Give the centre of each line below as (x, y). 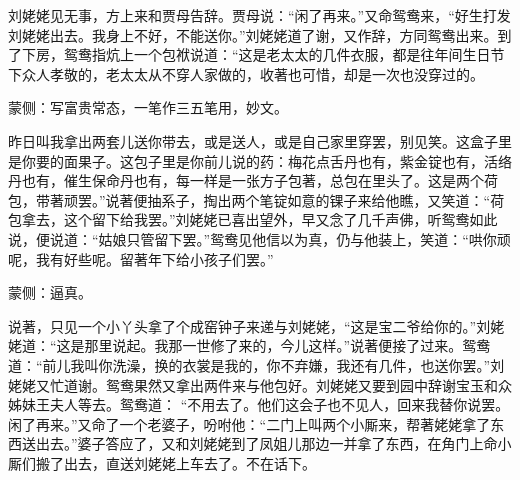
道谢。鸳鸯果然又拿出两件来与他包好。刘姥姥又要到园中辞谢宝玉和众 (287, 384)
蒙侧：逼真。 (50, 292)
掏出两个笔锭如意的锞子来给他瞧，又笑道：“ (347, 199)
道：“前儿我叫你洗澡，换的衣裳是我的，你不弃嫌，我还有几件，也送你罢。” (249, 364)
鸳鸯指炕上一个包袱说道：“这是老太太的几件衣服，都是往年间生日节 (284, 54)
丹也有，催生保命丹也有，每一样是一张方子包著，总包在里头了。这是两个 (246, 180)
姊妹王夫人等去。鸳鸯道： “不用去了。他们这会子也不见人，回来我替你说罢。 (259, 404)
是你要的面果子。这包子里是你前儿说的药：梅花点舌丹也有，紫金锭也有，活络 (260, 160)
